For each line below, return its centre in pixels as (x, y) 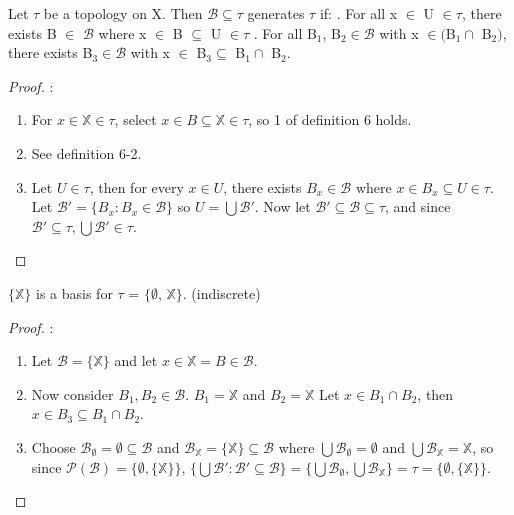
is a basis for (74, 292)
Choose (53, 446)
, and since (418, 206)
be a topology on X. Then (123, 13)
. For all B (285, 32)
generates (276, 13)
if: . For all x (358, 13)
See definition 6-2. (86, 152)
